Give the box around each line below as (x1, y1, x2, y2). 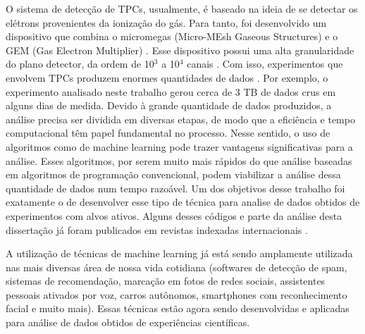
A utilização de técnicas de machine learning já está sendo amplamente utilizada (6, 246, 353, 261)
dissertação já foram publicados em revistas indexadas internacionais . (6, 222, 308, 237)
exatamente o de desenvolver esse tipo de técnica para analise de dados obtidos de (6, 194, 360, 209)
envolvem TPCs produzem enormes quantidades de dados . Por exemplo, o (6, 70, 328, 85)
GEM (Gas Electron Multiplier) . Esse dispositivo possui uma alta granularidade (6, 42, 354, 57)
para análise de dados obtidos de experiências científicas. (6, 315, 250, 330)
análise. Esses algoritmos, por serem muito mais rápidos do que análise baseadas (6, 153, 352, 168)
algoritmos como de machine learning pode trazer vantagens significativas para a (6, 139, 353, 154)
